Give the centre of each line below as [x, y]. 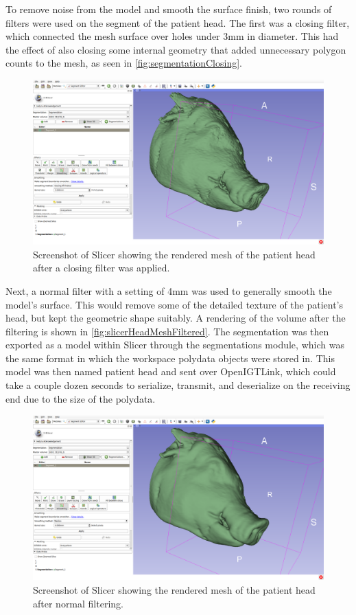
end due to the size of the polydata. [81, 398]
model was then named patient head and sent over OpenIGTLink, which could [171, 371]
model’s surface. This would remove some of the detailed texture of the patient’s [175, 304]
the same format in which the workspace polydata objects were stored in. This [170, 358]
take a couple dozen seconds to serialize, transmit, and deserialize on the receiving [178, 385]
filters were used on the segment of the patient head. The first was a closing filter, [178, 22]
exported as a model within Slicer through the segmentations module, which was [175, 345]
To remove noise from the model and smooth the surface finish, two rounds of [169, 9]
